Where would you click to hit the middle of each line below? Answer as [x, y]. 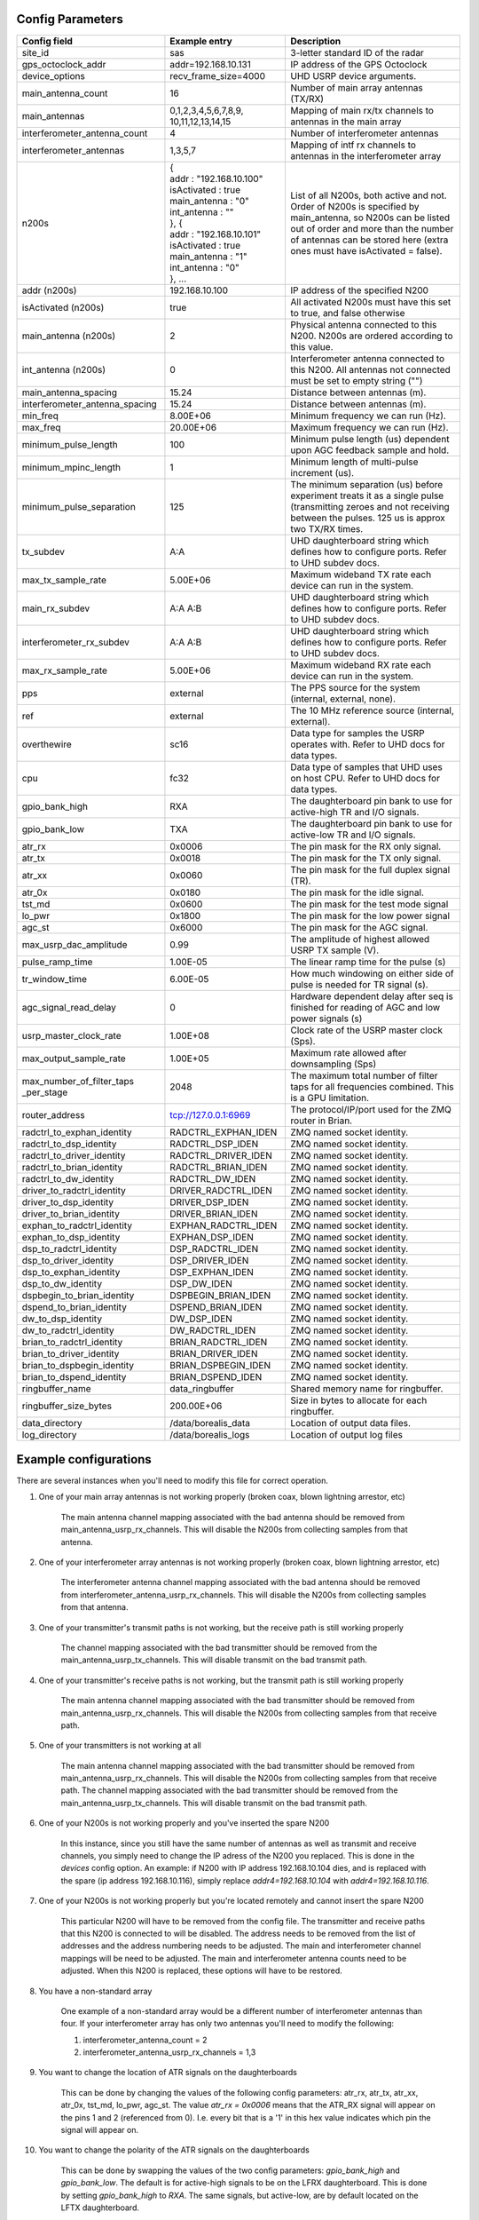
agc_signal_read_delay [69, 1007]
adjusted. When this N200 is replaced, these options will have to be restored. [202, 1970]
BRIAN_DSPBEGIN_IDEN [220, 1365]
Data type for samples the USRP [357, 733]
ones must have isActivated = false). [366, 250]
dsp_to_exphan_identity [71, 1272]
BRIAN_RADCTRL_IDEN [219, 1342]
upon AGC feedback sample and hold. [370, 450]
